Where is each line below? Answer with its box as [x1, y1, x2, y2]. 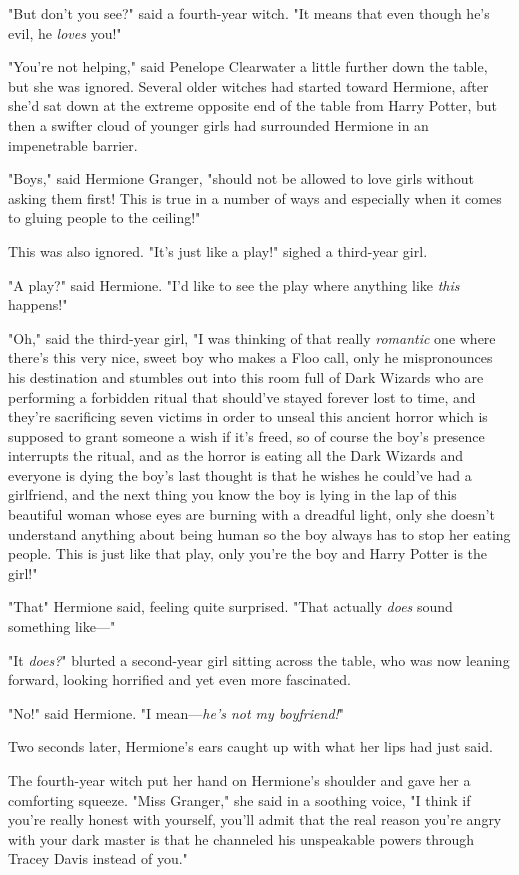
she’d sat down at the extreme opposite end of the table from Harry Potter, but [8, 95, 498, 116]
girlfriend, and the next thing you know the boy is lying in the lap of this [8, 484, 457, 505]
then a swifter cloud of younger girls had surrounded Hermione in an [8, 114, 429, 135]
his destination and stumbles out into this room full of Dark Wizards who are [8, 366, 484, 387]
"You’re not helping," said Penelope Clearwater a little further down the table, [8, 56, 488, 77]
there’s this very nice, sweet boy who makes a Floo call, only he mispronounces [8, 347, 493, 368]
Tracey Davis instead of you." [8, 848, 188, 869]
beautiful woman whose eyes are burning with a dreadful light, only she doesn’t [8, 504, 495, 525]
